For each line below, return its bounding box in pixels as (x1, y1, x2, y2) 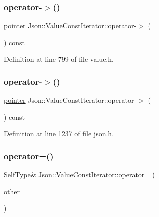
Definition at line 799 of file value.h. (4, 54, 114, 64)
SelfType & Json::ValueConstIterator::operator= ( (4, 169, 155, 180)
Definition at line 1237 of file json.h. (4, 128, 114, 139)
